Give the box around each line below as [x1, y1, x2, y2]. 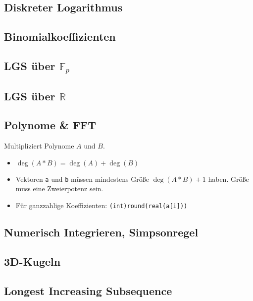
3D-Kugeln [4, 253, 61, 269]
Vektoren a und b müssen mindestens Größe [15, 173, 149, 184]
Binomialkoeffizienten [4, 29, 116, 44]
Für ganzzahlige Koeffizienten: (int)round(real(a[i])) [15, 200, 188, 210]
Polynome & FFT [4, 117, 97, 133]
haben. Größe [208, 173, 249, 184]
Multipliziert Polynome [4, 141, 74, 151]
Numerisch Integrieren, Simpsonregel [4, 225, 199, 239]
